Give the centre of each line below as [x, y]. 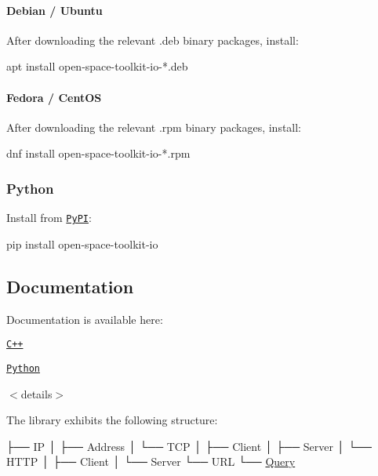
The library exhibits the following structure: [112, 420]
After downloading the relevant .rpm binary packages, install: [154, 127]
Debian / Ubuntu [55, 10]
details [36, 393]
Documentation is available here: [85, 319]
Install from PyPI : [49, 218]
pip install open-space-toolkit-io [82, 243]
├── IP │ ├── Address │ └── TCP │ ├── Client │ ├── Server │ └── [189, 446]
